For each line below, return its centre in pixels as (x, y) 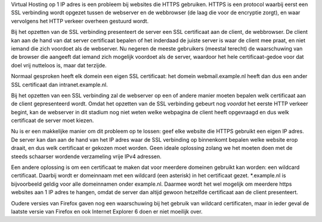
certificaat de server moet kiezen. (52, 121)
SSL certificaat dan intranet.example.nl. (59, 85)
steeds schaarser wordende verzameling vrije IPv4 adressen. (86, 156)
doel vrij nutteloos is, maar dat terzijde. (59, 65)
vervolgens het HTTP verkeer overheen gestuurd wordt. (80, 21)
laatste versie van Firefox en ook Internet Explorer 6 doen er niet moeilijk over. (107, 211)
